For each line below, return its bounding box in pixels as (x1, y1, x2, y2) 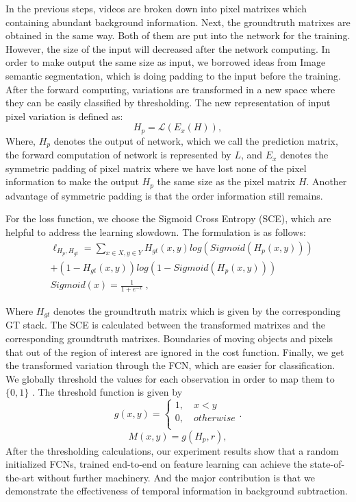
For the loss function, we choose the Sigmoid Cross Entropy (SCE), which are (5, 211, 331, 226)
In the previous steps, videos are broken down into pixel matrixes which (5, 1, 307, 15)
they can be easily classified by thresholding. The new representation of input (5, 95, 331, 110)
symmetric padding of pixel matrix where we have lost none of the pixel (5, 160, 307, 175)
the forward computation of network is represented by (5, 147, 231, 162)
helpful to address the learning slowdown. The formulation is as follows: (5, 225, 306, 239)
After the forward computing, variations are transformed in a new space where (5, 82, 335, 96)
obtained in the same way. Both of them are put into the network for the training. (5, 28, 351, 43)
